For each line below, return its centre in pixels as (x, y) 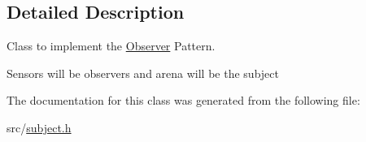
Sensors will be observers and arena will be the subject (143, 73)
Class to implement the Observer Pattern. (111, 46)
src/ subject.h (39, 127)
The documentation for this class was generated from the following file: (183, 100)
